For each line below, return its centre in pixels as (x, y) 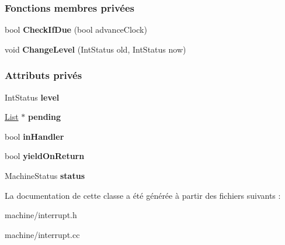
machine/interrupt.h (41, 215)
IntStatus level (32, 97)
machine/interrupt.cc (42, 234)
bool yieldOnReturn (45, 156)
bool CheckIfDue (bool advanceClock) (76, 30)
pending (44, 117)
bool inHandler (34, 136)
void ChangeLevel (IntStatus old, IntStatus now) (95, 49)
